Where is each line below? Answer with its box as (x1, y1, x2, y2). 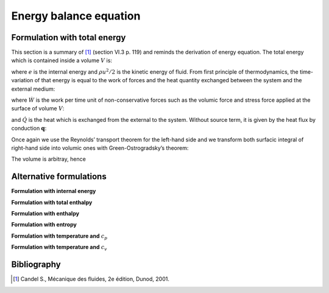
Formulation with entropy (11, 221, 77, 228)
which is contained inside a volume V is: (11, 57, 113, 64)
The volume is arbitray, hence (11, 155, 87, 163)
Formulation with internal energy (11, 188, 96, 195)
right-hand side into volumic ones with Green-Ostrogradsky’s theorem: (11, 144, 189, 152)
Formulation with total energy (11, 32, 126, 43)
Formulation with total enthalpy (11, 199, 93, 206)
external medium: (11, 85, 55, 93)
